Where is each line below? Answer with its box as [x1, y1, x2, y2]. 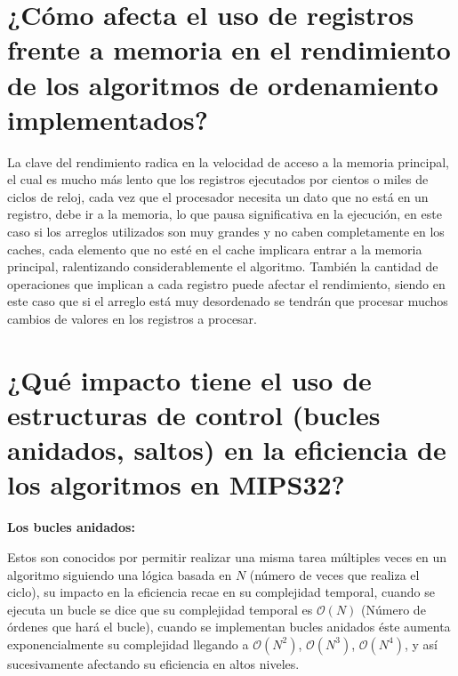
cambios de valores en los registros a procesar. [7, 310, 257, 328]
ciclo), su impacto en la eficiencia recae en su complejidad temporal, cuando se [7, 583, 435, 601]
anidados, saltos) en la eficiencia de [7, 431, 446, 468]
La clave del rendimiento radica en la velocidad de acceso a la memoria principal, [7, 152, 449, 171]
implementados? [7, 101, 208, 137]
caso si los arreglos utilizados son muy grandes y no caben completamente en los [7, 222, 445, 241]
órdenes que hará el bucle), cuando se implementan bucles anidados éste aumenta [7, 617, 451, 636]
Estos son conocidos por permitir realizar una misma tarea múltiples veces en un [7, 547, 447, 566]
